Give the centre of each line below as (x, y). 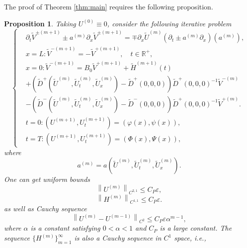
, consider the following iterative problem (169, 23)
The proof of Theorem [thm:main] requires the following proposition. (109, 6)
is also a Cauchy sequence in (118, 238)
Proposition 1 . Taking (40, 23)
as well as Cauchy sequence (45, 208)
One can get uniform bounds (47, 179)
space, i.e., (190, 238)
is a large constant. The (196, 228)
